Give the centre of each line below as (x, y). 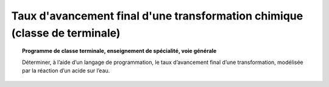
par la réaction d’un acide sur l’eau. (66, 71)
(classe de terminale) (66, 33)
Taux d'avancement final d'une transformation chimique (157, 16)
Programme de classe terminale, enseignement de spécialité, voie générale (119, 51)
